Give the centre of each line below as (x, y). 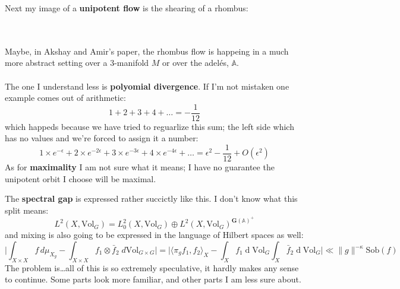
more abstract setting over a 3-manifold (77, 63)
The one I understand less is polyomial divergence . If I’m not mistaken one (147, 86)
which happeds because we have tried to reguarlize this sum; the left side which (149, 126)
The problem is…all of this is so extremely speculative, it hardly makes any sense (152, 267)
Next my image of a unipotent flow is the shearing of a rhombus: (127, 8)
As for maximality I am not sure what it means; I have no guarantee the (140, 167)
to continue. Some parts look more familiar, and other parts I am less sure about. (153, 279)
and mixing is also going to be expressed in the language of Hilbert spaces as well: (154, 235)
